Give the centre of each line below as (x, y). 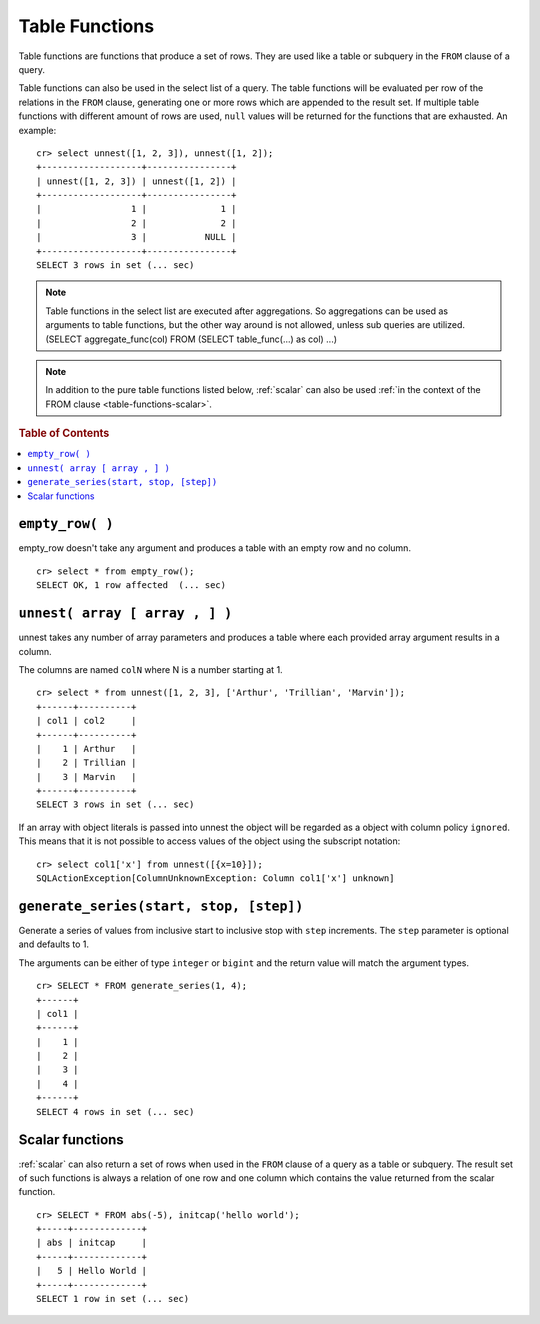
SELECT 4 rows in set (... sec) (115, 1111)
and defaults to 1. (54, 944)
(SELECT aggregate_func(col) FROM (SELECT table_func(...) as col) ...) (191, 339)
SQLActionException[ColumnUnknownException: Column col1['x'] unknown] (215, 878)
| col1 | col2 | (86, 721)
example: (37, 130)
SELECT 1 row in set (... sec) (113, 1299)
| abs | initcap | (92, 1243)
